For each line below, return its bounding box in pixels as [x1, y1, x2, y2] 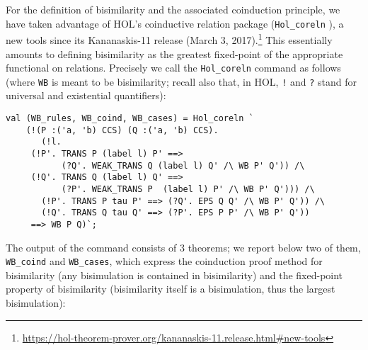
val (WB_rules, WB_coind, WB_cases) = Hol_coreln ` [6, 113, 254, 123]
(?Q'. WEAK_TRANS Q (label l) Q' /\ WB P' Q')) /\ [61, 160, 305, 171]
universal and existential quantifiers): [6, 88, 166, 103]
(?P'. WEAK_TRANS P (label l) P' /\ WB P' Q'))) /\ [61, 184, 315, 194]
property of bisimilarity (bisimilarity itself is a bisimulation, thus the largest [6, 281, 335, 296]
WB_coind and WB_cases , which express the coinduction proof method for [6, 254, 323, 269]
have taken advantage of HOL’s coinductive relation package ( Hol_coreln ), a [6, 16, 344, 30]
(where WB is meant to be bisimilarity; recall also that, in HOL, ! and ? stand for [6, 74, 357, 89]
